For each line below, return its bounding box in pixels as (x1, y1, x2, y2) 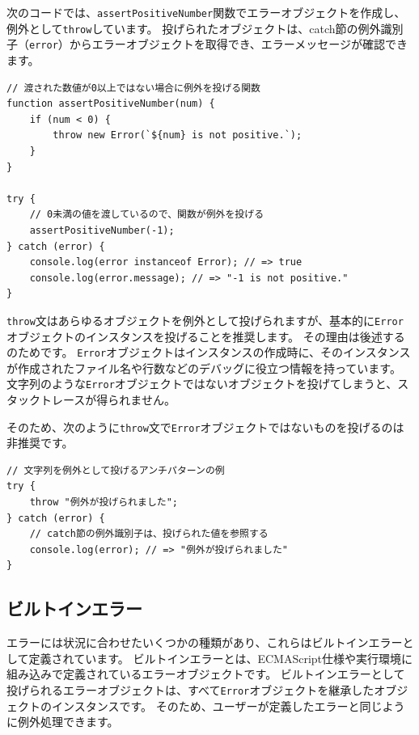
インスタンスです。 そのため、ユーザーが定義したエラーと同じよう (51, 697, 405, 714)
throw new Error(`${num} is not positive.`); (53, 129, 303, 142)
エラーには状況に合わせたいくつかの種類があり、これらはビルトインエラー (6, 634, 403, 651)
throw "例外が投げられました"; (29, 496, 178, 509)
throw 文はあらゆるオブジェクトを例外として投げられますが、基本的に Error (6, 311, 404, 328)
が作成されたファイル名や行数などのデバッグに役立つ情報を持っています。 (6, 359, 401, 376)
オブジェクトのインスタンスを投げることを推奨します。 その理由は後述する (6, 327, 405, 344)
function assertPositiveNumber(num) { (6, 98, 215, 110)
